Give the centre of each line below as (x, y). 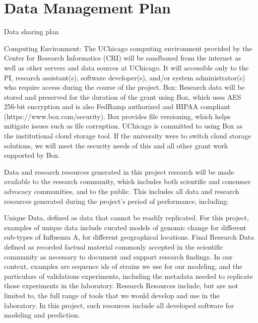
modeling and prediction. (42, 315)
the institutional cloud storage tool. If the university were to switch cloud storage (128, 136)
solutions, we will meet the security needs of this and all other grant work (116, 145)
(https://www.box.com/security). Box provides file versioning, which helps (117, 116)
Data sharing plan (32, 32)
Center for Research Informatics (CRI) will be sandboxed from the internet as (123, 58)
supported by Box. (32, 155)
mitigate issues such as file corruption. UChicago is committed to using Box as (124, 126)
